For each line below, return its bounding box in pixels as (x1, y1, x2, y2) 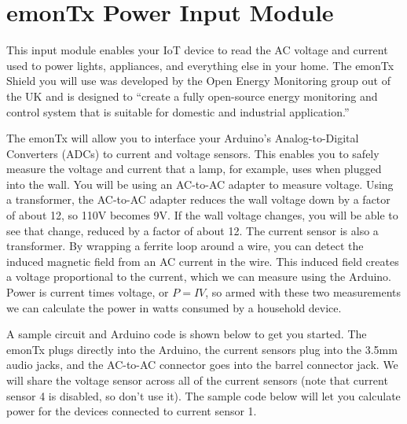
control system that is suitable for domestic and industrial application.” (6, 103, 350, 120)
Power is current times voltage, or (6, 284, 169, 300)
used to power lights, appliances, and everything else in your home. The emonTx (6, 57, 394, 73)
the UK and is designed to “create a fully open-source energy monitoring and (6, 87, 378, 104)
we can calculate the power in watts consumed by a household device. (6, 299, 342, 315)
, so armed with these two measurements (205, 284, 401, 300)
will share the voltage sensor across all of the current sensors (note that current (6, 372, 388, 388)
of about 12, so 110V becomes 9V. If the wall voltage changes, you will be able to (6, 207, 398, 223)
